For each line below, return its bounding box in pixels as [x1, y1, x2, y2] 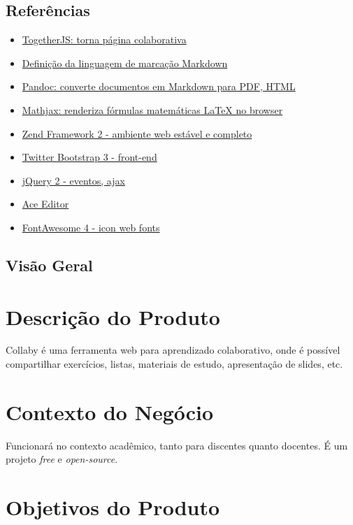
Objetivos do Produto [6, 493, 220, 522]
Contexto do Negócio [6, 397, 214, 426]
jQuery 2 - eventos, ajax [22, 173, 125, 187]
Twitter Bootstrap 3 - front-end [22, 150, 157, 164]
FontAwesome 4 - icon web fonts [22, 220, 160, 234]
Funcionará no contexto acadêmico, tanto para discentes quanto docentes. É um [6, 438, 348, 452]
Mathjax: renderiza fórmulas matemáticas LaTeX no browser [22, 102, 283, 117]
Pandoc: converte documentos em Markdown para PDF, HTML [22, 79, 296, 94]
